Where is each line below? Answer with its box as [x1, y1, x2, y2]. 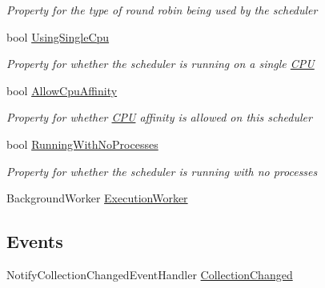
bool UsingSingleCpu [6, 28, 110, 45]
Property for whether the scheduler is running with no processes [6, 162, 318, 179]
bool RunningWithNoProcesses [6, 135, 158, 152]
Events [6, 229, 63, 254]
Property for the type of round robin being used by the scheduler [6, 2, 318, 18]
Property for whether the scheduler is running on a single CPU [6, 55, 315, 72]
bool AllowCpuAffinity [6, 82, 118, 98]
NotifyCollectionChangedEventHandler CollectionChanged [6, 266, 293, 282]
